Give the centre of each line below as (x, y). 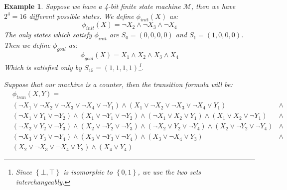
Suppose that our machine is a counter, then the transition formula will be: (118, 84)
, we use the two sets (169, 172)
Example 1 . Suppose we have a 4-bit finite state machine (92, 6)
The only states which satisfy (48, 35)
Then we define (27, 45)
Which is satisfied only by (43, 67)
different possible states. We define (81, 16)
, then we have (213, 6)
